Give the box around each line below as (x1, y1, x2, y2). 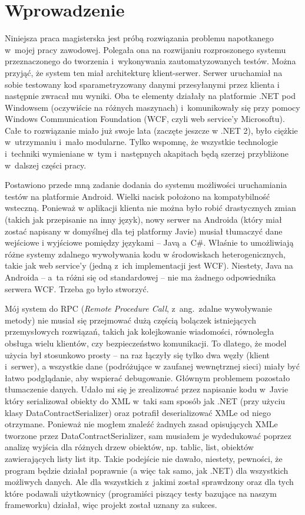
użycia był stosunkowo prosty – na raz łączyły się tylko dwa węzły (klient (5, 348, 270, 361)
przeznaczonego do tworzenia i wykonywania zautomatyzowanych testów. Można (5, 55, 296, 67)
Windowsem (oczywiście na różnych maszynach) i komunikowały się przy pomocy (5, 101, 300, 113)
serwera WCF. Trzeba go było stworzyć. (5, 282, 149, 295)
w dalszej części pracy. (5, 159, 87, 171)
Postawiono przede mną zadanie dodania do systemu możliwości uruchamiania (5, 179, 287, 191)
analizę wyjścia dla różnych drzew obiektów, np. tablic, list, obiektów (5, 441, 254, 453)
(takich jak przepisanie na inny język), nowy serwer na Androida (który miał (5, 213, 282, 226)
